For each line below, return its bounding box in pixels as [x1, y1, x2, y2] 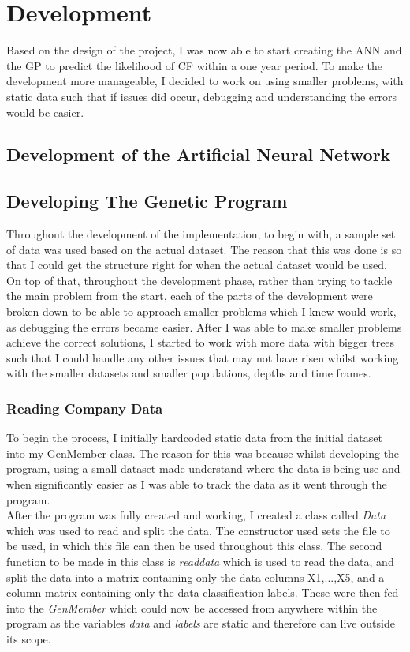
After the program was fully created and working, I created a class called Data [6, 507, 386, 523]
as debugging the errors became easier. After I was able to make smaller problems [6, 318, 402, 335]
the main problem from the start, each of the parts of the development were [6, 287, 373, 304]
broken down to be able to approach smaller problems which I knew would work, [6, 303, 397, 320]
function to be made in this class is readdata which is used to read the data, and [6, 553, 394, 569]
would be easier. [6, 103, 84, 120]
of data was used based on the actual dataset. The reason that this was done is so [6, 241, 402, 257]
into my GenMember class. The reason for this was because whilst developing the [6, 444, 400, 461]
